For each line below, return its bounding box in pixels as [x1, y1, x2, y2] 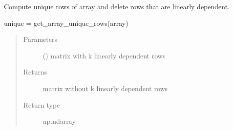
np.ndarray [42, 116, 76, 126]
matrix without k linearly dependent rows [42, 83, 168, 93]
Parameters [23, 34, 57, 44]
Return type [23, 99, 60, 110]
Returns [23, 67, 47, 77]
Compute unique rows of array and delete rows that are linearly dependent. [4, 1, 230, 11]
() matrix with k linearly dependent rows [42, 50, 166, 60]
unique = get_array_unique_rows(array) [4, 18, 128, 28]
